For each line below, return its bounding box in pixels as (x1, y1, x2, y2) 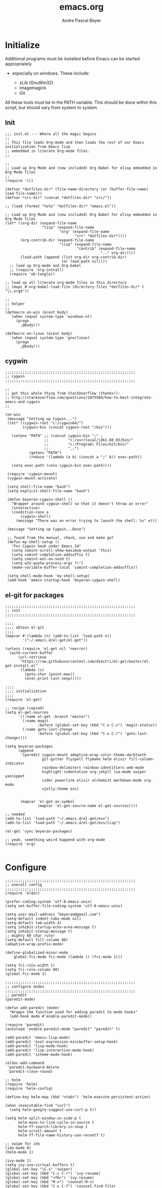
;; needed (5, 812, 25, 817)
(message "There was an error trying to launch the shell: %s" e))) (16, 518, 158, 523)
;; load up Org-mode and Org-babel (9, 263, 81, 268)
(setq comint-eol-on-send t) (11, 557, 70, 561)
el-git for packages (5, 591, 64, 599)
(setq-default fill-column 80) (5, 938, 68, 942)
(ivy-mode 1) (5, 1158, 32, 1163)
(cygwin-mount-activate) (7, 476, 57, 481)
